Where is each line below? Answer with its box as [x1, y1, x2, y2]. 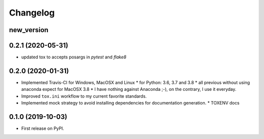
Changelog [9, 7, 55, 18]
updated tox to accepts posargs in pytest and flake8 [21, 54, 127, 60]
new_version [9, 26, 49, 34]
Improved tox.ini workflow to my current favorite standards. [21, 93, 147, 99]
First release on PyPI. [21, 125, 65, 131]
